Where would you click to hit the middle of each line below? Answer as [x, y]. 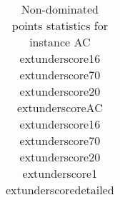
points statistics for [60, 25]
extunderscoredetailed [60, 190]
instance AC [60, 42]
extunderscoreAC [60, 107]
